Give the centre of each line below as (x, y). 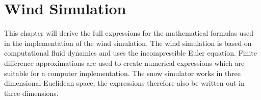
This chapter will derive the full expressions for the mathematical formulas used (129, 33)
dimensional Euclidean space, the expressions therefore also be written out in (124, 83)
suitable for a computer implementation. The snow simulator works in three (123, 73)
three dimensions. (31, 93)
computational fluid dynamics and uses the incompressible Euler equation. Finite (130, 53)
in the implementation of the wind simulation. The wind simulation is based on (128, 43)
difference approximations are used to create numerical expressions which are (124, 62)
